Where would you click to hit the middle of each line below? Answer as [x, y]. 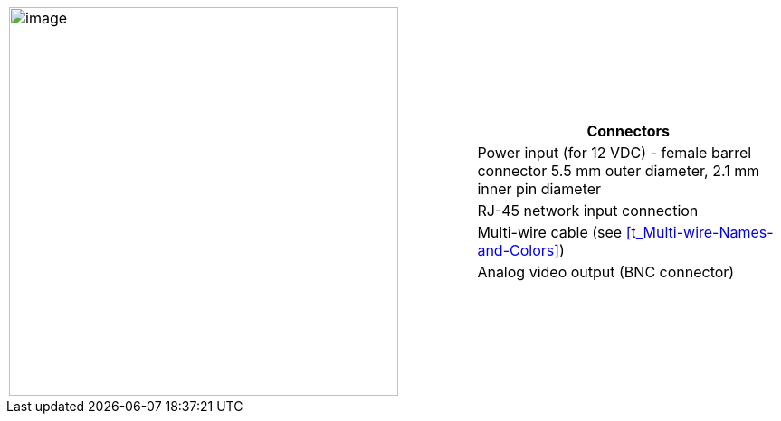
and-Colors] [519, 250]
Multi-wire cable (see [550, 232]
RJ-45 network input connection [588, 210]
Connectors [628, 131]
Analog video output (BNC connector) [606, 272]
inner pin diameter [539, 189]
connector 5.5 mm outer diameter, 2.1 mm [619, 171]
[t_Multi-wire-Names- [700, 232]
